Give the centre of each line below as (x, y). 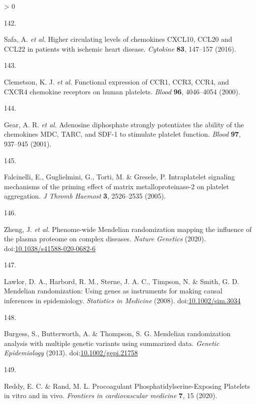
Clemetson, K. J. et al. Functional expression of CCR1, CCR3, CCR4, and (117, 81)
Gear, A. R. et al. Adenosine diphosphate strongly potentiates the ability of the (124, 124)
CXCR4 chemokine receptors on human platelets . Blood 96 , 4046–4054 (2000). (122, 91)
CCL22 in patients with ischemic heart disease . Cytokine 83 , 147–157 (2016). (120, 48)
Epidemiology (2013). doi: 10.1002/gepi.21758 (71, 353)
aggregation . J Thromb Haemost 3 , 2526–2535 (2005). (85, 196)
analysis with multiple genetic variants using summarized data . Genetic (112, 343)
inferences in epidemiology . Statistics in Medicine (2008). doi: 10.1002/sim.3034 (122, 301)
